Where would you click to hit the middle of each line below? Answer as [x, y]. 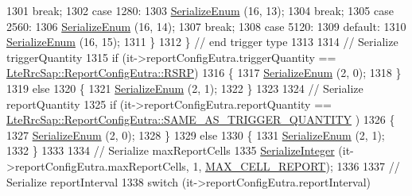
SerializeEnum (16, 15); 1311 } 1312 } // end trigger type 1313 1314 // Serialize [202, 42]
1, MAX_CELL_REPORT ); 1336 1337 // [296, 165]
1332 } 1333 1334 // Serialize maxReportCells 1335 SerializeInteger [171, 150]
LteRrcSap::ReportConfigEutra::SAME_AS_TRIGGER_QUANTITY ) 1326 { [201, 119]
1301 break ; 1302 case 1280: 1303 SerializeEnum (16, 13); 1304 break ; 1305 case [200, 10]
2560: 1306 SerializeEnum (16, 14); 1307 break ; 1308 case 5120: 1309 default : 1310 [206, 26]
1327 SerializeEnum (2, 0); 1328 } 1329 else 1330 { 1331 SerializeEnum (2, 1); [196, 135]
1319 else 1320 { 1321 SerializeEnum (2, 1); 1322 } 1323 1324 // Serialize [185, 88]
